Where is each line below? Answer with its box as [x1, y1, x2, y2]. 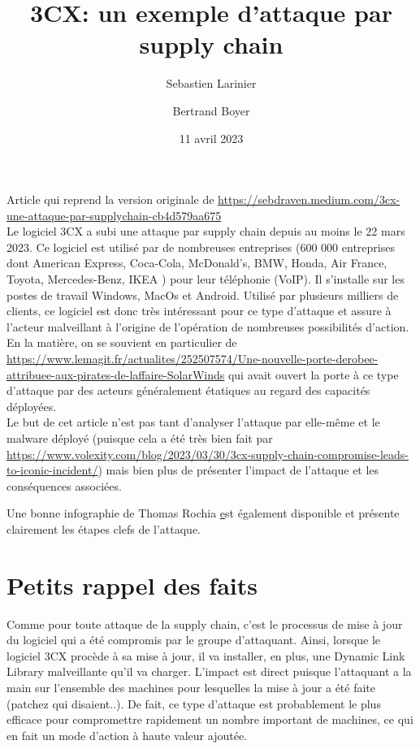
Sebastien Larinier [166, 75, 257, 92]
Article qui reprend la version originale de [6, 191, 214, 208]
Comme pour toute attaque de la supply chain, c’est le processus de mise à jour [6, 615, 403, 632]
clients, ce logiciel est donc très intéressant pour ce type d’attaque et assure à [6, 302, 392, 319]
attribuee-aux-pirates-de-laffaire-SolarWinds [6, 366, 225, 383]
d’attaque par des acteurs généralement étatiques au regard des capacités [6, 382, 370, 399]
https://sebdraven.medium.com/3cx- [218, 191, 401, 208]
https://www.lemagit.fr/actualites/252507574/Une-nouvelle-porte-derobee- [6, 350, 379, 367]
